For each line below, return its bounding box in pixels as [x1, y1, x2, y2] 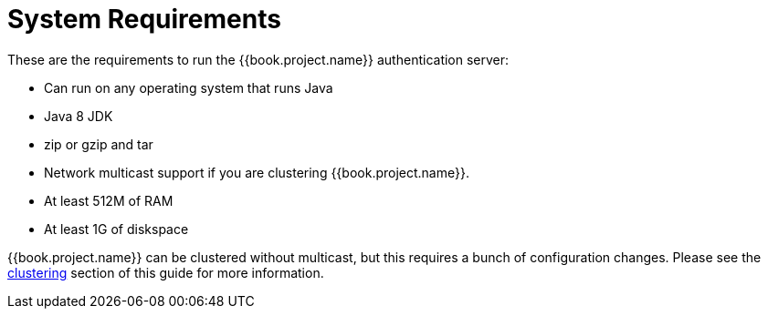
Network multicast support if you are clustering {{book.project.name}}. [44, 164, 469, 180]
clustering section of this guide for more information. [7, 264, 324, 280]
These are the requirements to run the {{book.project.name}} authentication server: [7, 51, 510, 67]
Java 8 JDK [44, 107, 113, 124]
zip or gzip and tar [44, 136, 153, 152]
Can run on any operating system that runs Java [44, 79, 333, 96]
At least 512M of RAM [44, 192, 174, 209]
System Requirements [7, 4, 281, 35]
